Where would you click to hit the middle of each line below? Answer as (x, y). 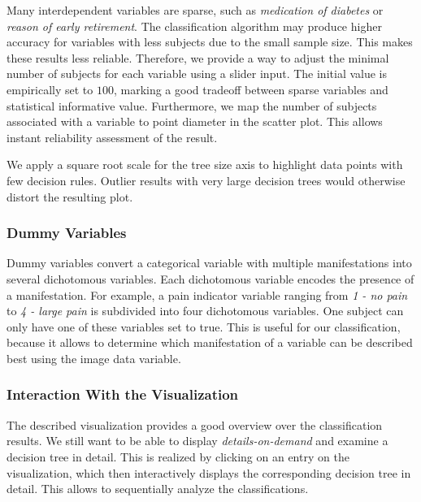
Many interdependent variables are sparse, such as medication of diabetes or (195, 10)
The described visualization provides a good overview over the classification (195, 424)
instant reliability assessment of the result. (112, 137)
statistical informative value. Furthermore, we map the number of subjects (192, 105)
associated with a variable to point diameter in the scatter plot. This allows (195, 121)
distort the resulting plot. (70, 196)
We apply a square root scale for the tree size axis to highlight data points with (205, 164)
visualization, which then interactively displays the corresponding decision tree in (209, 472)
